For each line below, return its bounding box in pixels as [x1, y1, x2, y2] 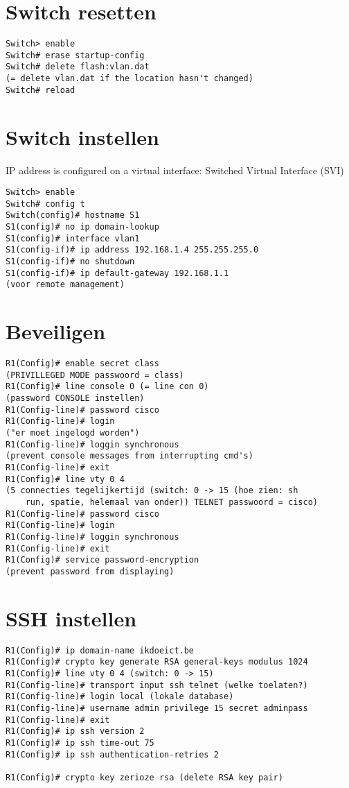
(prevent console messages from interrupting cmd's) [6, 451, 253, 461]
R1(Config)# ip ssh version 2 [6, 726, 145, 737]
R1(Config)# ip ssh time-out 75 [6, 738, 154, 748]
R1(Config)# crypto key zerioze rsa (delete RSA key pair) [6, 772, 283, 782]
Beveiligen [6, 317, 106, 345]
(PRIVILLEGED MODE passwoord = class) [6, 370, 184, 380]
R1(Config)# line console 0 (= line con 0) [6, 382, 209, 392]
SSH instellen [6, 603, 137, 632]
